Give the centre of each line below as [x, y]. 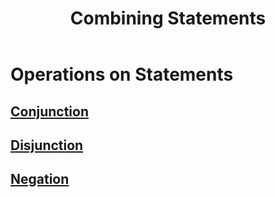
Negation [40, 179]
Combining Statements [168, 18]
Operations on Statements [122, 74]
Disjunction [47, 145]
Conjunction [50, 111]
